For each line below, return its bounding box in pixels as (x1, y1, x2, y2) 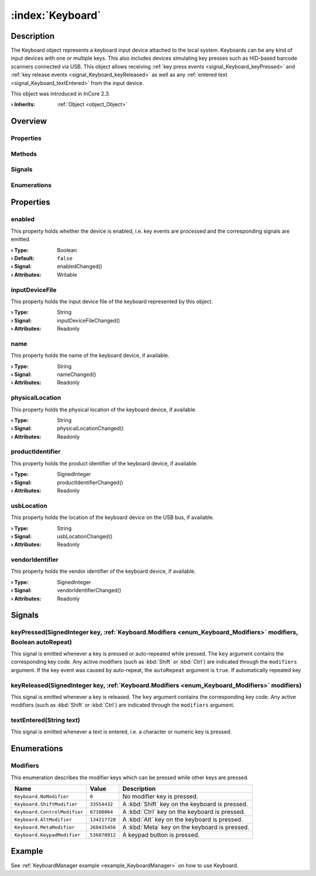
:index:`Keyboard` (11, 9, 102, 22)
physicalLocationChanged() (57, 425, 124, 432)
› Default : (11, 255, 35, 262)
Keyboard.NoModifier (14, 793, 70, 800)
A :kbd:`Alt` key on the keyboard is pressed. (122, 816, 243, 823)
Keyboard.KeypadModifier (14, 831, 81, 838)
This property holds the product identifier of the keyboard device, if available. (11, 460, 198, 467)
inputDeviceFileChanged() (57, 317, 120, 324)
